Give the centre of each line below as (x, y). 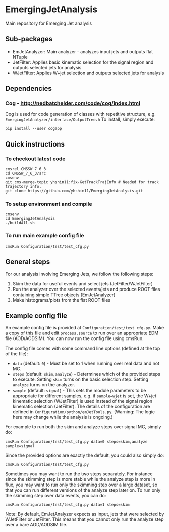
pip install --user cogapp (34, 129)
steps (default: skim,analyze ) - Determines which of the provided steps (86, 374)
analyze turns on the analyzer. (44, 385)
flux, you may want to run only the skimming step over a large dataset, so (81, 485)
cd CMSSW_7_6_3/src (26, 174)
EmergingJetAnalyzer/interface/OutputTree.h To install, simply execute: (80, 119)
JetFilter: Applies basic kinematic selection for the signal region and (83, 62)
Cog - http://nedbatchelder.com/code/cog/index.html (73, 103)
